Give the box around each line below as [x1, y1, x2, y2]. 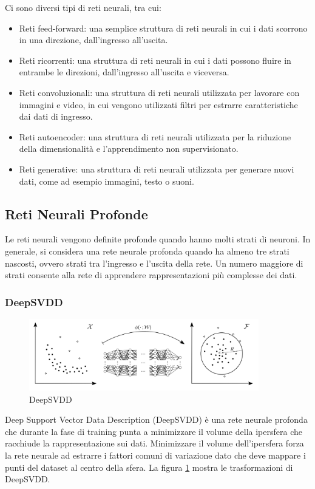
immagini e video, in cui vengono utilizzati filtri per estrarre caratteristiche [19, 98, 298, 111]
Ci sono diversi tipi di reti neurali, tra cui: [5, 1, 161, 13]
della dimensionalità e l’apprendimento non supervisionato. [19, 142, 239, 155]
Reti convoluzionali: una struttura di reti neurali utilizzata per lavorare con [19, 86, 300, 98]
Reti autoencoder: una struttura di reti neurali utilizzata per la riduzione [19, 130, 291, 143]
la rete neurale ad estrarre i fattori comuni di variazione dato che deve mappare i [5, 448, 306, 461]
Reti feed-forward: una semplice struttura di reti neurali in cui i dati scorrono [19, 21, 308, 34]
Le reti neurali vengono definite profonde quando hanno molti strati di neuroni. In [5, 233, 311, 245]
